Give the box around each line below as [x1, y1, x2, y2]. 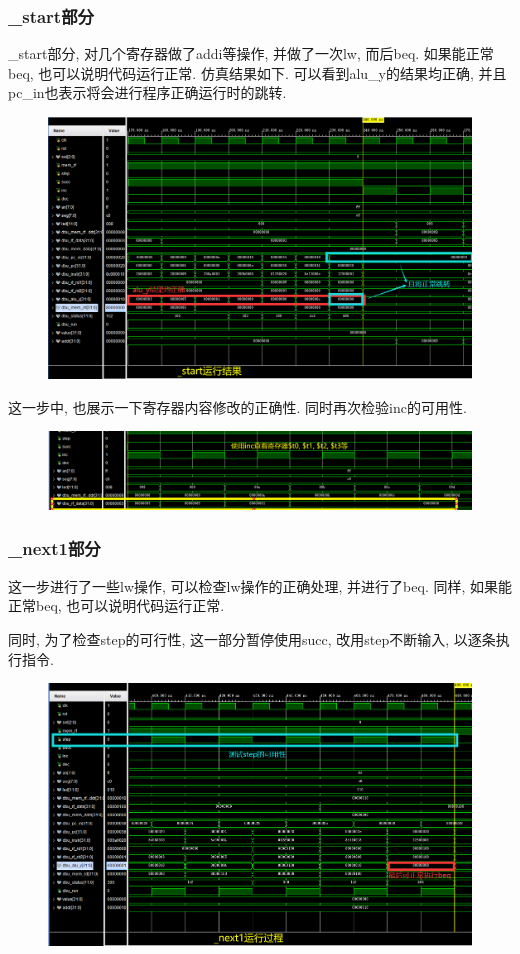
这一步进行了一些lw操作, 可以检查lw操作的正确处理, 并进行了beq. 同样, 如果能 [8, 575, 512, 596]
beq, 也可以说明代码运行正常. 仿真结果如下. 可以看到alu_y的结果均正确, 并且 [8, 62, 507, 83]
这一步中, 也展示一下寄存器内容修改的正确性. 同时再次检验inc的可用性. [8, 396, 467, 417]
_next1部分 [8, 536, 101, 561]
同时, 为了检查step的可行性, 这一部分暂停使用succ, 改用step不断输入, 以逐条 [8, 628, 496, 649]
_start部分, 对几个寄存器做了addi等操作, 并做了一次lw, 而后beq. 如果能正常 [8, 43, 494, 64]
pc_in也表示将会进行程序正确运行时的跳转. [8, 82, 287, 103]
